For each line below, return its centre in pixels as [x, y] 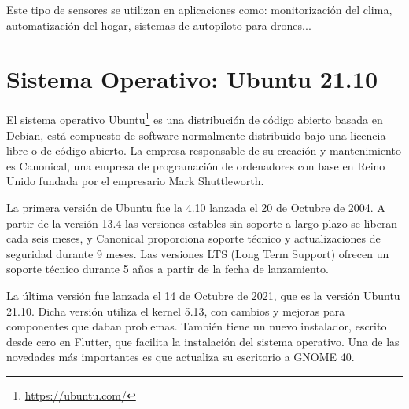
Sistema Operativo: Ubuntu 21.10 [192, 79]
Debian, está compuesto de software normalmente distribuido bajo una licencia [196, 135]
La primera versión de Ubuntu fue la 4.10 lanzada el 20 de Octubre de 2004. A [196, 207]
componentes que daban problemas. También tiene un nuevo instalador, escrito [197, 326]
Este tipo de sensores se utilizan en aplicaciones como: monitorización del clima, [199, 9]
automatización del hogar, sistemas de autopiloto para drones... [159, 25]
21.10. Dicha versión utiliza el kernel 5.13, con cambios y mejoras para [176, 310]
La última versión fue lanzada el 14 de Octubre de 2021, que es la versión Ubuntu [203, 295]
